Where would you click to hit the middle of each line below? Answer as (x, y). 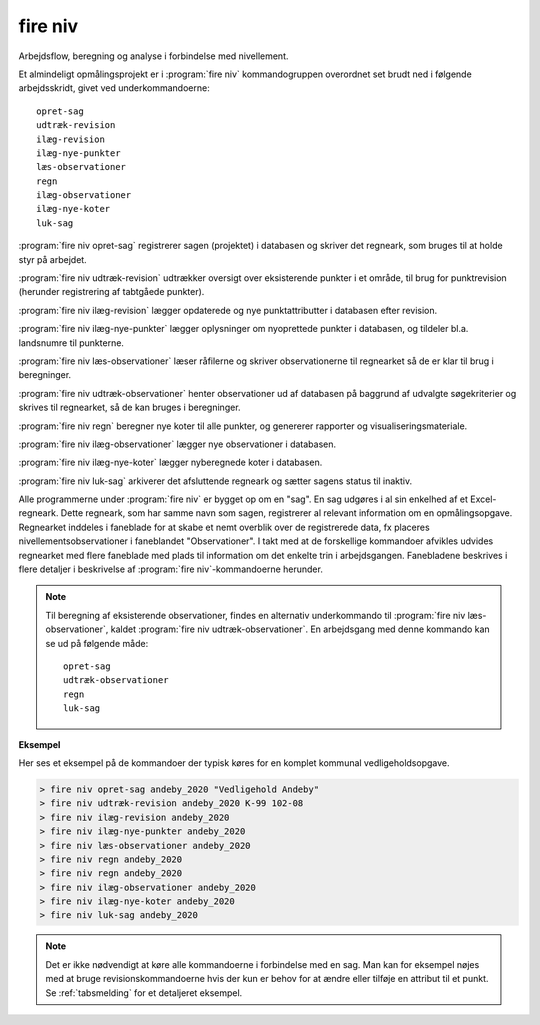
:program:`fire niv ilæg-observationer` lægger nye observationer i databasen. (177, 444)
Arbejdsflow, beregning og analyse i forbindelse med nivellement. (153, 56)
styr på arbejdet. (52, 259)
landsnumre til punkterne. (71, 342)
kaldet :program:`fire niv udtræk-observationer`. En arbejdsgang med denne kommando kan (300, 629)
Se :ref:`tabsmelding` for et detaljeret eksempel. (144, 992)
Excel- (483, 499)
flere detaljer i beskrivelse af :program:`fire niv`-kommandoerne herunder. (171, 569)
